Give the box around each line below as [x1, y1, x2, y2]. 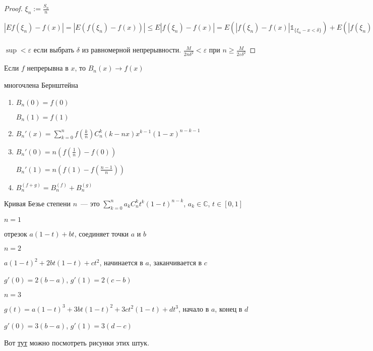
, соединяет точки [74, 228, 129, 239]
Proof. [4, 3, 23, 13]
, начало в [178, 303, 209, 314]
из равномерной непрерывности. [82, 44, 181, 55]
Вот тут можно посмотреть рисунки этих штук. [4, 337, 150, 347]
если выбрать [33, 44, 75, 55]
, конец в [215, 303, 242, 314]
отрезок [4, 228, 27, 239]
